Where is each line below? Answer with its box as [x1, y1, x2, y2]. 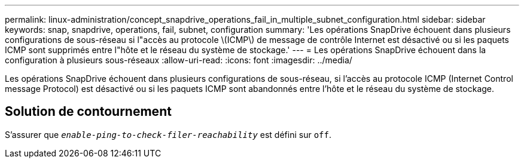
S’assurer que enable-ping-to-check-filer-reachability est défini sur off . [5, 129, 331, 140]
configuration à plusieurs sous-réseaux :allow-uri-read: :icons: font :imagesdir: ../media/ [5, 55, 352, 65]
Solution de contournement [5, 104, 172, 119]
